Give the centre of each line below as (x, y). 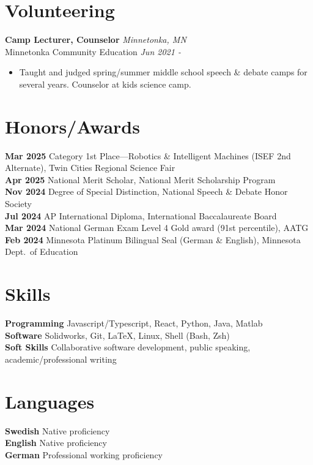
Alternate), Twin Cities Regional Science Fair (90, 168)
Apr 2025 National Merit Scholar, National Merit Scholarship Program (140, 179)
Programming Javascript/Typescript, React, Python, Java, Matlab (134, 323)
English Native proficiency (56, 443)
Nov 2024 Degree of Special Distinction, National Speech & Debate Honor (146, 191)
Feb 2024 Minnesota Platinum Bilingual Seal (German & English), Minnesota (153, 239)
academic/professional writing (61, 359)
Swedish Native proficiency (57, 430)
